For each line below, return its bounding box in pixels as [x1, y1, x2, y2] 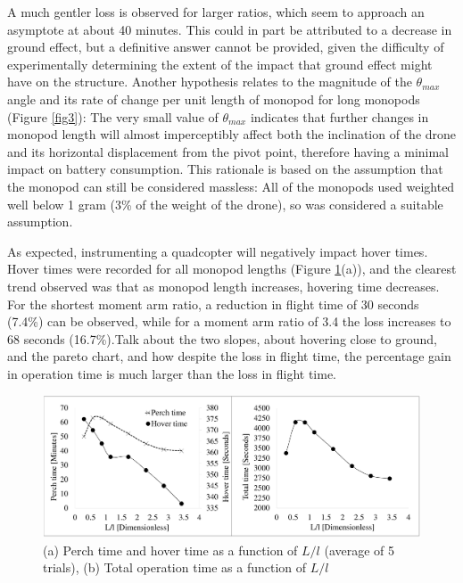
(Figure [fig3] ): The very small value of [7, 107, 219, 126]
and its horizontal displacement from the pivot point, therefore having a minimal [7, 142, 450, 160]
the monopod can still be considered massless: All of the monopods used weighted [7, 177, 455, 195]
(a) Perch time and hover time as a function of [43, 540, 298, 559]
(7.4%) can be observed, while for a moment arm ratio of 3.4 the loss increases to [7, 312, 451, 331]
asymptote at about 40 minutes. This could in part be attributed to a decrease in [7, 20, 452, 38]
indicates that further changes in [250, 107, 429, 126]
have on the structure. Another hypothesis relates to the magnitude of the [7, 72, 412, 91]
